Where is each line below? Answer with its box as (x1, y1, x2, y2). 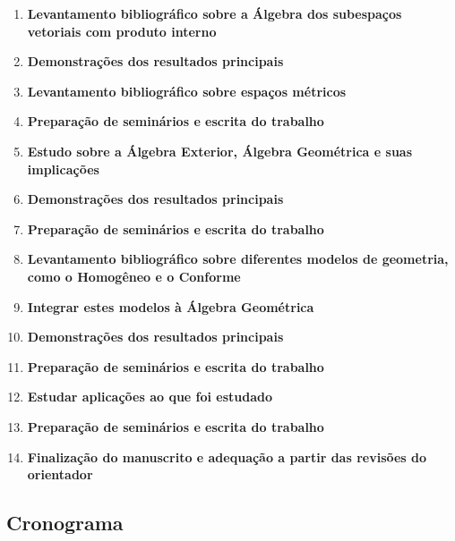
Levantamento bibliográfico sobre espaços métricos (27, 81, 347, 100)
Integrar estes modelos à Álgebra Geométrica (27, 297, 314, 316)
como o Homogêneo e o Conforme (27, 266, 241, 285)
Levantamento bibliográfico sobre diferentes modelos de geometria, (27, 249, 449, 268)
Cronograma (6, 509, 124, 537)
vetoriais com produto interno (27, 21, 217, 40)
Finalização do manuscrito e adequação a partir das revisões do (27, 447, 427, 466)
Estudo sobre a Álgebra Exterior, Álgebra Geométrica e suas (27, 141, 413, 160)
